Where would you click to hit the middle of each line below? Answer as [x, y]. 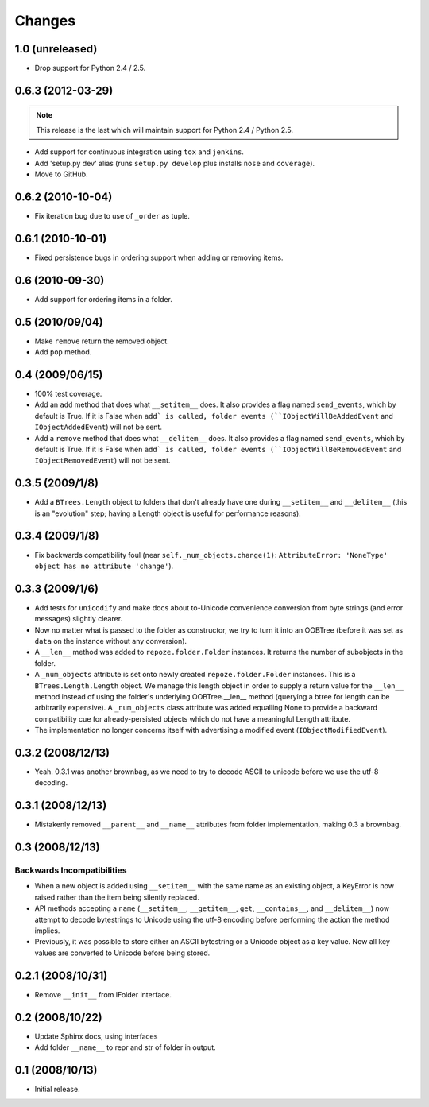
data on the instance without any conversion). [110, 641]
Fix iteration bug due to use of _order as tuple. [112, 215]
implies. [47, 931]
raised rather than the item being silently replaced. [117, 897]
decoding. [51, 783]
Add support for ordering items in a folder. [103, 299]
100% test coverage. [68, 393]
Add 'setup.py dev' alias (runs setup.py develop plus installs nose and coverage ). [175, 163]
